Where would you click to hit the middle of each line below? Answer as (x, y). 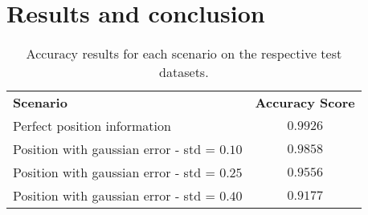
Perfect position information (92, 126)
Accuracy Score (305, 103)
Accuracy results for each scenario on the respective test (184, 54)
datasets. (184, 72)
